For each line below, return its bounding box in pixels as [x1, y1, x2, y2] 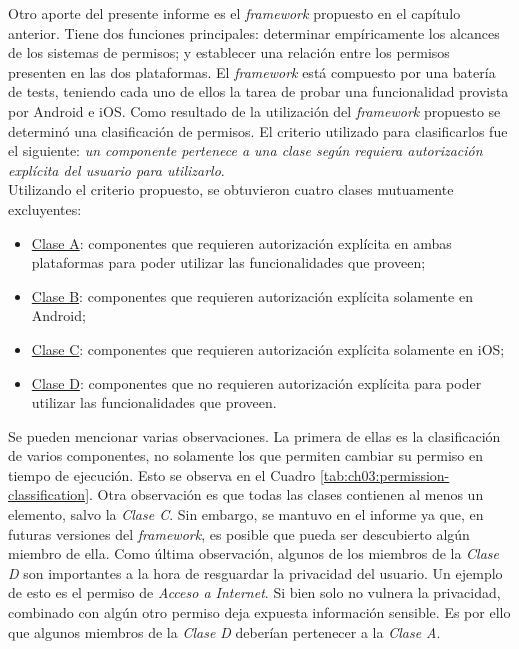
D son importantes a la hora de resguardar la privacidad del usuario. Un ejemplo [8, 562, 503, 583]
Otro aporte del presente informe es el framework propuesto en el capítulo [8, 3, 461, 23]
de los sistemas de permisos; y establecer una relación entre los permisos [8, 42, 450, 63]
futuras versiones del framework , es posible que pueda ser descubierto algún [8, 523, 470, 544]
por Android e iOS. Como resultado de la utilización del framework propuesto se [8, 100, 501, 121]
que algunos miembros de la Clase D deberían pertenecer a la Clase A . [8, 621, 441, 642]
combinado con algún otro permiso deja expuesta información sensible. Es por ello [8, 602, 511, 623]
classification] [8, 484, 90, 505]
